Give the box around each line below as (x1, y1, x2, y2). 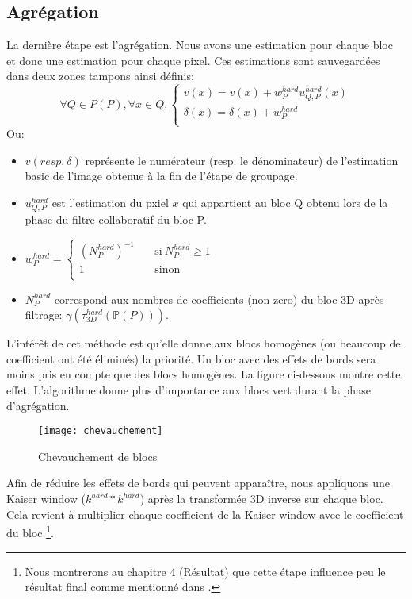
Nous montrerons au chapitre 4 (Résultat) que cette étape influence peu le (25, 563, 386, 579)
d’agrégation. (6, 397, 70, 413)
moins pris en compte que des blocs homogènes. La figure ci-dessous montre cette (6, 366, 401, 382)
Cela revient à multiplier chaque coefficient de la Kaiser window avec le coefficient (6, 505, 404, 522)
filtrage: (25, 306, 63, 323)
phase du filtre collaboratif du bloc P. (25, 210, 207, 227)
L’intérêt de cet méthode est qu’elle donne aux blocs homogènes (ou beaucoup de (6, 335, 401, 351)
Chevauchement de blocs (38, 447, 158, 464)
